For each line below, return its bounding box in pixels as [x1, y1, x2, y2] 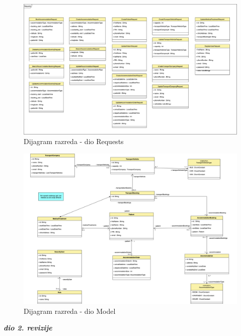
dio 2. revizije [4, 322, 52, 333]
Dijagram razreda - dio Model [24, 305, 116, 316]
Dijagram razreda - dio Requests [24, 136, 124, 147]
